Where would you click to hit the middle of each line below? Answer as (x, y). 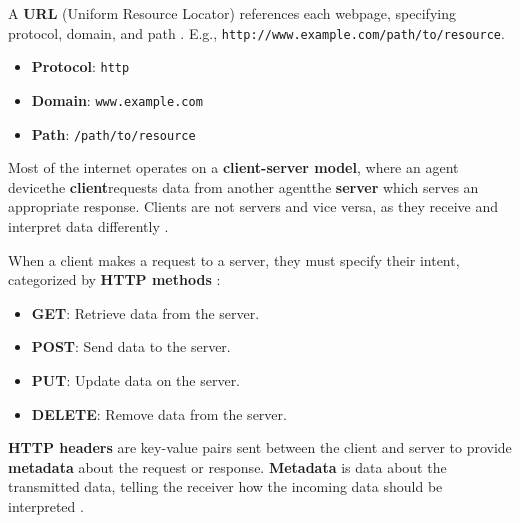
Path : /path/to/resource (113, 133)
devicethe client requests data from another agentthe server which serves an (243, 186)
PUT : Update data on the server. (136, 379)
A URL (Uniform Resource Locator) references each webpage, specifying (232, 13)
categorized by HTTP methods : (114, 279)
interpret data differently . (88, 226)
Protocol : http (80, 66)
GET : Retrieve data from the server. (145, 312)
